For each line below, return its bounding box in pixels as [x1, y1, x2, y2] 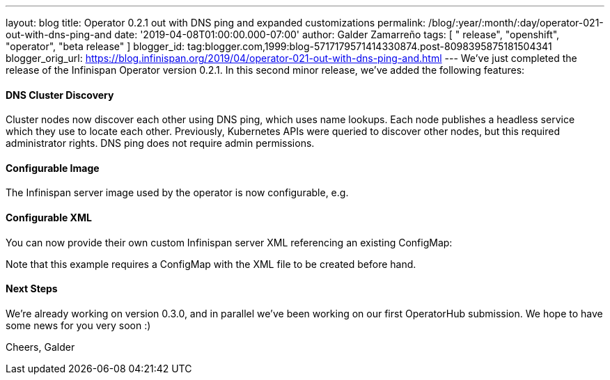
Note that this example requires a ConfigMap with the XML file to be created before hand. [6, 258, 416, 270]
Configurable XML [6, 212, 92, 224]
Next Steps [6, 283, 58, 295]
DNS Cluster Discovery [6, 88, 114, 101]
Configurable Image [6, 161, 100, 174]
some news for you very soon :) [6, 319, 151, 331]
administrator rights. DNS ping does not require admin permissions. [6, 137, 315, 150]
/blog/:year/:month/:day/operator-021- [428, 17, 604, 29]
